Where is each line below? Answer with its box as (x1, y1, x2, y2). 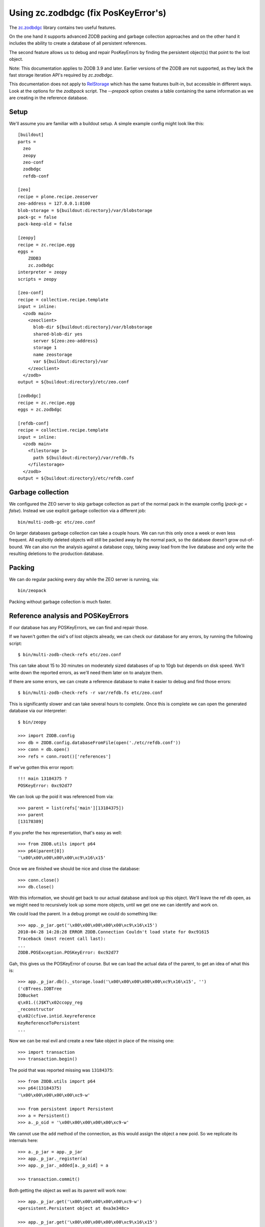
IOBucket (18, 993, 39, 998)
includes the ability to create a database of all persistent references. (9, 40, 147, 46)
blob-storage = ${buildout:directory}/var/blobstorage (18, 208, 153, 213)
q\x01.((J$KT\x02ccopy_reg (18, 999, 83, 1005)
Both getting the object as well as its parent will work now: (9, 1187, 127, 1193)
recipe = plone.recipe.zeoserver (18, 194, 98, 199)
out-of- (239, 537, 255, 543)
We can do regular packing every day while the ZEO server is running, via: (9, 577, 159, 583)
